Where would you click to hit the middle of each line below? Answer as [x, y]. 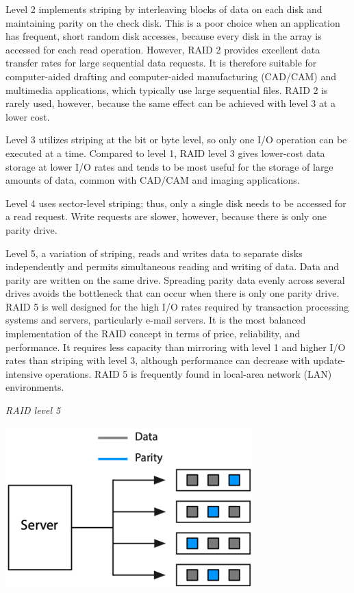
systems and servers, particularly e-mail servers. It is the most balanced [156, 320]
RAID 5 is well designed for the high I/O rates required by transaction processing [177, 306]
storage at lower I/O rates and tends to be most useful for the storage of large [169, 166]
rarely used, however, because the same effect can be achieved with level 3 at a [171, 103]
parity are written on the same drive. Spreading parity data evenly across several [175, 279]
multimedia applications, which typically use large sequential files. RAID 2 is [167, 89]
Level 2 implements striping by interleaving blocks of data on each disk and [164, 9]
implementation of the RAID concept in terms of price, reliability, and [153, 334]
